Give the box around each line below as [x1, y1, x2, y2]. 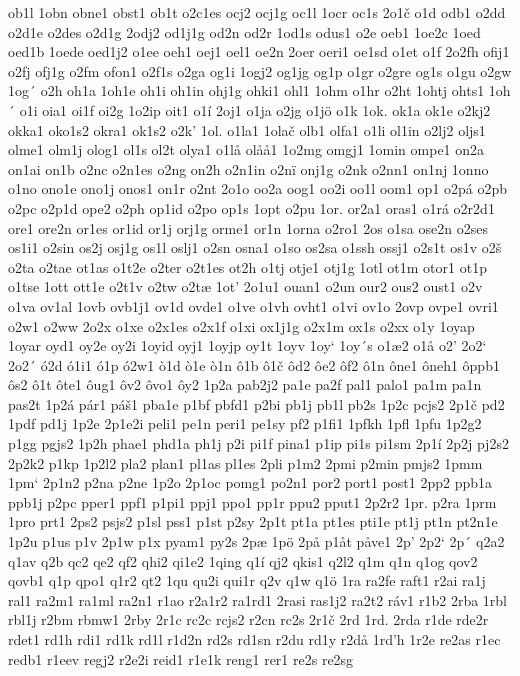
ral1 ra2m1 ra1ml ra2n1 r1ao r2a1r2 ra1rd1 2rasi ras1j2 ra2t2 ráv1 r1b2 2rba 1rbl [8, 589, 507, 610]
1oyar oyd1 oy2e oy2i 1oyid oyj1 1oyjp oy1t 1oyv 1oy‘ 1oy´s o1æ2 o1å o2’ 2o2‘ [8, 335, 487, 356]
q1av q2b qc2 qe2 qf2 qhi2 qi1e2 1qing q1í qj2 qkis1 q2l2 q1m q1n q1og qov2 [8, 550, 478, 571]
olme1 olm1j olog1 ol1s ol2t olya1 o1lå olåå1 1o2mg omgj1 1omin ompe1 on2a [8, 139, 485, 160]
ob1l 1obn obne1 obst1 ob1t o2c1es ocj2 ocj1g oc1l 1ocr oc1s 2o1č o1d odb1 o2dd [8, 2, 506, 22]
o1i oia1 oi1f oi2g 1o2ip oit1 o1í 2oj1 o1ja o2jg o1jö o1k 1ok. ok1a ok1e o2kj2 [19, 99, 491, 120]
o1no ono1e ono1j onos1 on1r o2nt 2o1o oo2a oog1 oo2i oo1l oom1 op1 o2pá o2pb [8, 178, 508, 199]
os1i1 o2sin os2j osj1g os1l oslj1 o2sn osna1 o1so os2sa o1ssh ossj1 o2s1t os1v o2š [8, 237, 502, 258]
